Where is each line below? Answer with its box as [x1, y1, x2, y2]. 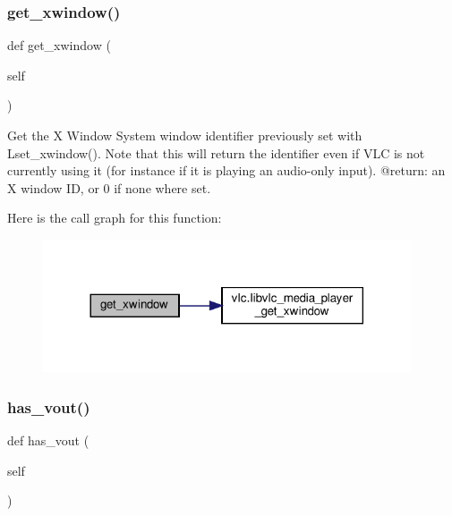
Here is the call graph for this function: [7, 208, 222, 227]
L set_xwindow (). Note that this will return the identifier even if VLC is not [7, 143, 425, 162]
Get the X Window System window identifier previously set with [7, 126, 362, 144]
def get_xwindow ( [7, 36, 111, 55]
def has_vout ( [7, 431, 90, 450]
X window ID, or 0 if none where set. [7, 178, 211, 197]
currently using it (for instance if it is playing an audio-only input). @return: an [7, 161, 446, 180]
